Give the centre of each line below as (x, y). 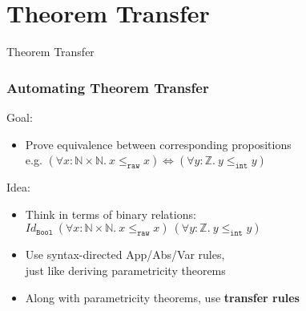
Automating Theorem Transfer (108, 87)
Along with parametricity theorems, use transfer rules (162, 297)
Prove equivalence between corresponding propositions (158, 144)
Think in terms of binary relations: (111, 214)
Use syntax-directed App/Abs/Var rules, (125, 254)
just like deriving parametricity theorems (125, 270)
